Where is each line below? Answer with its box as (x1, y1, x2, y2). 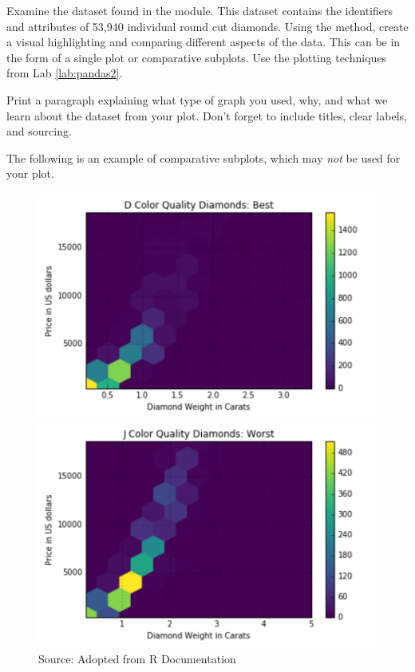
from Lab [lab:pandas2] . (6, 65, 123, 81)
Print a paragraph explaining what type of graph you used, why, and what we (6, 91, 388, 108)
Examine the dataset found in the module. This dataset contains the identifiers (6, 2, 393, 18)
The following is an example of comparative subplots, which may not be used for (6, 149, 401, 166)
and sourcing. (6, 123, 72, 140)
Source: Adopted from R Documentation (38, 650, 236, 666)
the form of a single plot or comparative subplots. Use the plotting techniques (6, 49, 387, 65)
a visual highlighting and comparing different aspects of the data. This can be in (6, 33, 401, 50)
